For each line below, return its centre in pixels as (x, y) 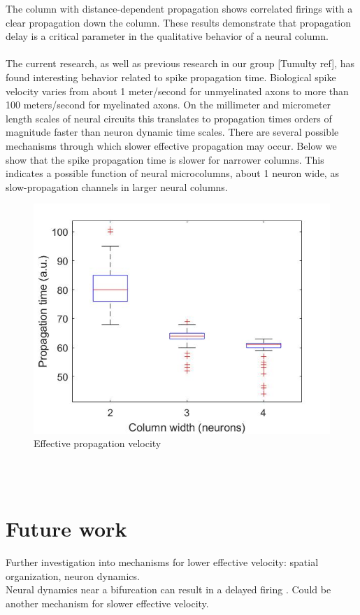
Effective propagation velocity (98, 443)
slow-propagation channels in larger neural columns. (117, 186)
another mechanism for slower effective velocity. (107, 603)
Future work (66, 529)
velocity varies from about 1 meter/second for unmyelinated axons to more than (177, 91)
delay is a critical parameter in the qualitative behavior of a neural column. (167, 36)
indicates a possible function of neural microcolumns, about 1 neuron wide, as (172, 173)
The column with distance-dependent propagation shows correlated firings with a (179, 8)
